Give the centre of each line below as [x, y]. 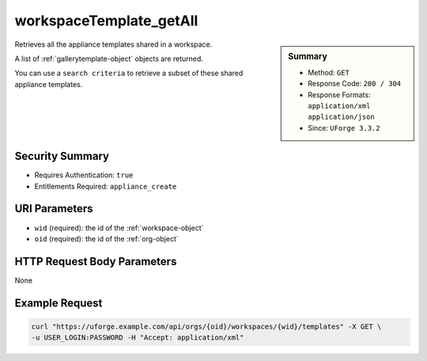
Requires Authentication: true [84, 175]
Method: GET [329, 72]
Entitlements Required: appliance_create [106, 186]
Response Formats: [339, 94]
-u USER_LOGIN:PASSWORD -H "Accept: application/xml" [138, 338]
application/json [341, 117]
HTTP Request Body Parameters [96, 261]
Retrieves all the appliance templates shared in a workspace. [113, 44]
